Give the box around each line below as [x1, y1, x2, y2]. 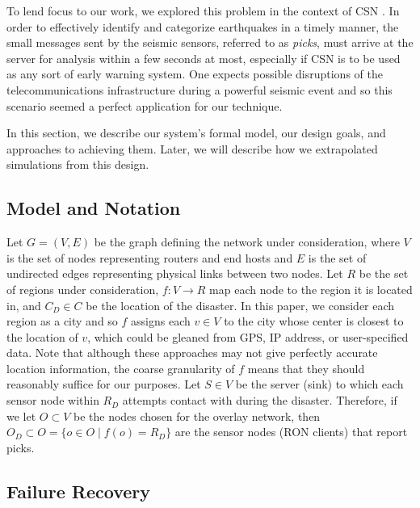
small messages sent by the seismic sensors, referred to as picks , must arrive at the [6, 34, 414, 51]
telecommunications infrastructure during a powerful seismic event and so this [6, 81, 393, 98]
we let [6, 407, 36, 424]
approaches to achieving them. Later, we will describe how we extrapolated [6, 140, 378, 157]
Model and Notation [6, 195, 181, 220]
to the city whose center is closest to [224, 313, 404, 330]
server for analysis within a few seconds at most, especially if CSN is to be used [6, 49, 401, 66]
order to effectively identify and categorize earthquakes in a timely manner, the [6, 18, 399, 35]
